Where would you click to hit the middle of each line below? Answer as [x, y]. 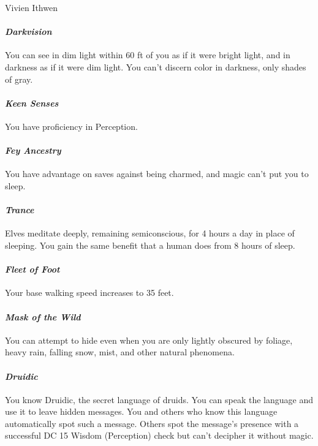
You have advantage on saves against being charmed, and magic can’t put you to [157, 174]
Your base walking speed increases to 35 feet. [89, 293]
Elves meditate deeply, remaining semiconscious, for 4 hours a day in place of [150, 233]
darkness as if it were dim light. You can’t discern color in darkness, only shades [156, 66]
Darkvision [28, 32]
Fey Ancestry [33, 150]
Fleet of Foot [32, 269]
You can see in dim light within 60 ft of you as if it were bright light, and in [148, 55]
